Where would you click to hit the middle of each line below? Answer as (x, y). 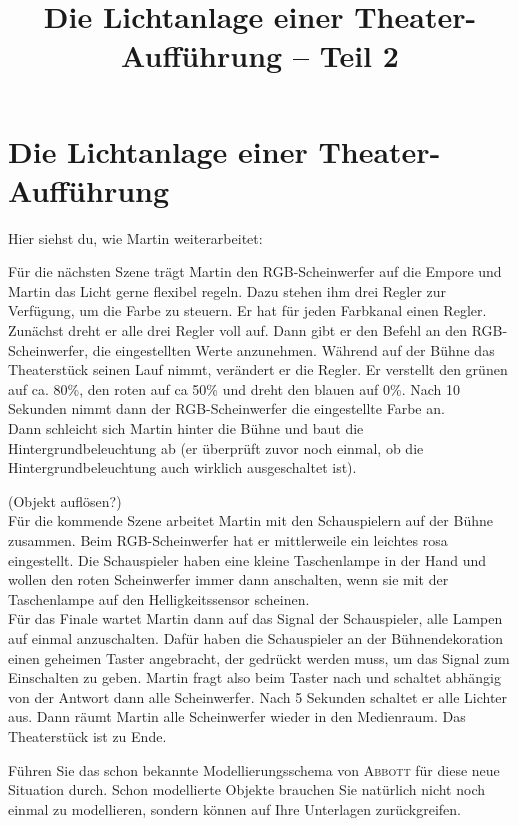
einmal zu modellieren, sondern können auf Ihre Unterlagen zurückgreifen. (235, 808)
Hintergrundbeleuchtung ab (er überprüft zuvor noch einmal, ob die (216, 447)
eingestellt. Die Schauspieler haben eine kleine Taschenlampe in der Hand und (247, 559)
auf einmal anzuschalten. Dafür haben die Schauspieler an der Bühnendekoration (256, 637)
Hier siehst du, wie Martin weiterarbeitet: (135, 237)
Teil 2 (359, 55)
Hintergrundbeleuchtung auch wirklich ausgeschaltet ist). (182, 467)
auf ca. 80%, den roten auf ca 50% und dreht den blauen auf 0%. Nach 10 (234, 388)
